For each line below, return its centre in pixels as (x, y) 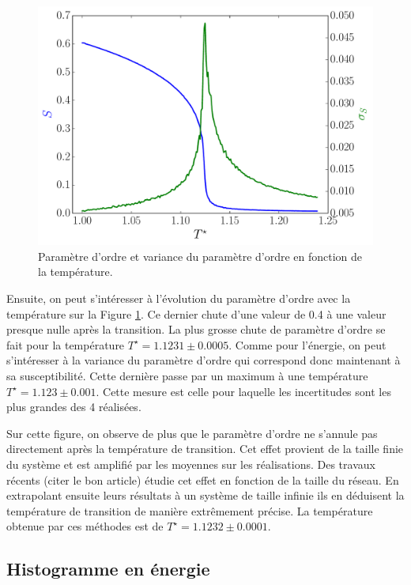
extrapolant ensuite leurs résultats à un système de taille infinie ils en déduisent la (205, 495)
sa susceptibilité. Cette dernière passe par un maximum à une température (187, 376)
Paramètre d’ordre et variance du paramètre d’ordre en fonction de (200, 256)
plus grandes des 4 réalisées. (74, 407)
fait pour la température (66, 344)
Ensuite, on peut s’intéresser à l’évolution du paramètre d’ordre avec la (179, 298)
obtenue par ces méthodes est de (85, 526)
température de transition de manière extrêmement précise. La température (190, 510)
